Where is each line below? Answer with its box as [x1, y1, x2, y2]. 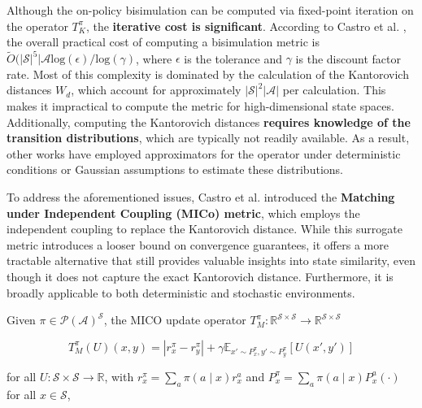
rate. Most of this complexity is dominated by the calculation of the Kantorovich [7, 65, 409, 82]
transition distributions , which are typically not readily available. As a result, [7, 129, 410, 146]
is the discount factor [295, 50, 401, 67]
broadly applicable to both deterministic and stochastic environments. [7, 284, 355, 301]
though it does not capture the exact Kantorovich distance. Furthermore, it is [7, 268, 394, 284]
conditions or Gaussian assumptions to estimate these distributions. [7, 161, 343, 178]
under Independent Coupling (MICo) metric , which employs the [7, 204, 360, 221]
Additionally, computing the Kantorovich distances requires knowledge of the [7, 113, 411, 130]
